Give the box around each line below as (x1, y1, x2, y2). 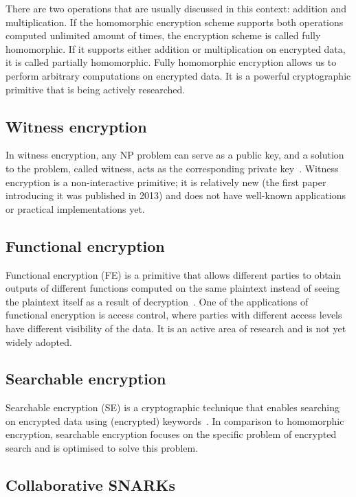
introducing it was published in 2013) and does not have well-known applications (5, 188, 346, 203)
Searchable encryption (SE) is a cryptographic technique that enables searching (5, 400, 340, 415)
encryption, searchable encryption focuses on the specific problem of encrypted (5, 427, 337, 441)
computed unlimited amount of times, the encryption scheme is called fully (5, 28, 321, 43)
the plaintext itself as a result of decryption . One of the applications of (5, 294, 309, 308)
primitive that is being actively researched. (5, 82, 186, 96)
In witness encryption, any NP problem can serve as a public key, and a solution (5, 148, 344, 162)
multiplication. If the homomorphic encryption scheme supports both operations (5, 14, 344, 29)
